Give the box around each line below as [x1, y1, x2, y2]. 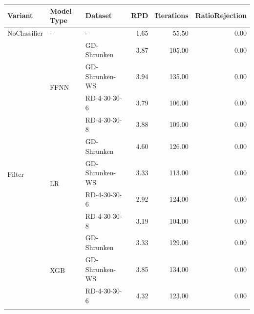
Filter [7, 168, 24, 179]
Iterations [155, 10, 189, 21]
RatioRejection [195, 10, 247, 21]
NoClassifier [7, 27, 43, 38]
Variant [7, 10, 33, 21]
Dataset [85, 10, 112, 21]
